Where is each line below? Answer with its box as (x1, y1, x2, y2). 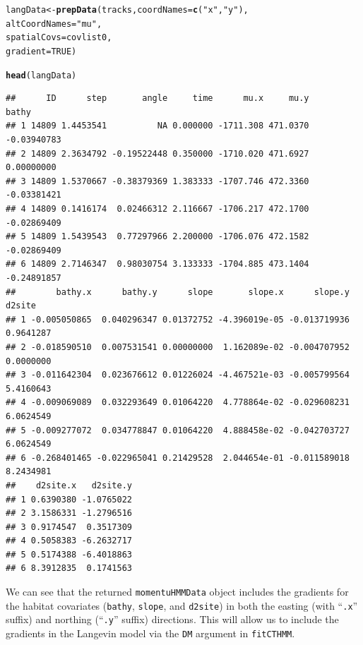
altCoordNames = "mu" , (6, 18, 102, 29)
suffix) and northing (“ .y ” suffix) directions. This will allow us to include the (6, 612, 339, 627)
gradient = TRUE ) (6, 46, 77, 56)
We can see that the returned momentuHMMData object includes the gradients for (6, 584, 349, 599)
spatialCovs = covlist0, (6, 32, 112, 43)
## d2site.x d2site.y (6, 480, 132, 490)
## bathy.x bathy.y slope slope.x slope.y (6, 287, 350, 297)
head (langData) (6, 70, 77, 80)
